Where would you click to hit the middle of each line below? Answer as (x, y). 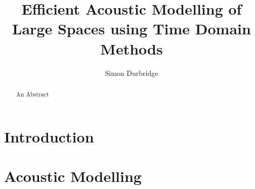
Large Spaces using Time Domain (132, 29)
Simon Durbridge (132, 73)
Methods (132, 48)
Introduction (49, 136)
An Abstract (32, 94)
